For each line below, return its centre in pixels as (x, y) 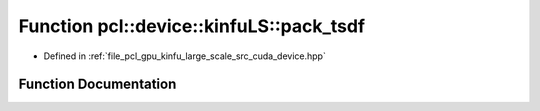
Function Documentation (97, 84)
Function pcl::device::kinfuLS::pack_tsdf (191, 26)
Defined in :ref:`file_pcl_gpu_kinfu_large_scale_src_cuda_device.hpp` (185, 56)
